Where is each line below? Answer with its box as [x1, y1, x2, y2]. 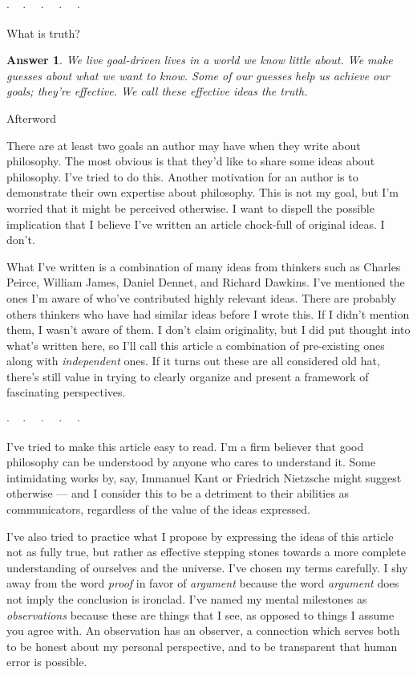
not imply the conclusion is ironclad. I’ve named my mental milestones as [6, 591, 367, 607]
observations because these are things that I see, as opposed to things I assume [6, 606, 395, 623]
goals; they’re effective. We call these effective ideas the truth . [6, 83, 308, 100]
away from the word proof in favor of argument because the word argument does [6, 575, 399, 592]
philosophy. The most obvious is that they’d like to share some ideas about [6, 152, 375, 169]
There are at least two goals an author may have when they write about [6, 136, 361, 153]
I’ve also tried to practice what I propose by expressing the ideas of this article [6, 527, 394, 544]
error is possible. [6, 653, 87, 670]
